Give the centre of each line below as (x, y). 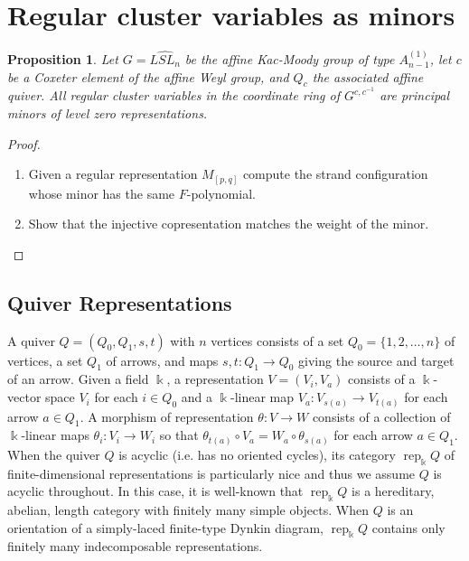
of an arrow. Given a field (78, 379)
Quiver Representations (120, 302)
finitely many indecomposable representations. (135, 546)
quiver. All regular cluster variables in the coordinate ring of (174, 95)
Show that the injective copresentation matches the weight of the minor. (229, 224)
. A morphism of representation (167, 416)
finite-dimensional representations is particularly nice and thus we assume (211, 473)
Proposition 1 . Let (63, 58)
